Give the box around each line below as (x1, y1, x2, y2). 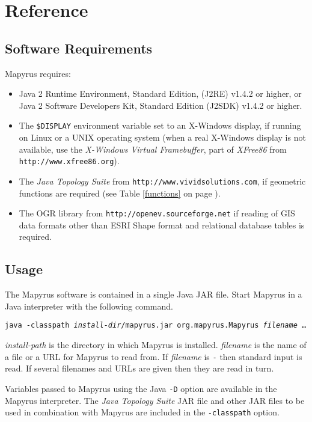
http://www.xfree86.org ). (19, 154, 120, 167)
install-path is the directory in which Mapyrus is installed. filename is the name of (5, 338, 307, 350)
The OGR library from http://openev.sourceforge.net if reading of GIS (19, 207, 295, 219)
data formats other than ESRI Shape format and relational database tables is (19, 218, 305, 231)
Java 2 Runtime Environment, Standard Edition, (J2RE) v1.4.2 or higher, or (19, 87, 302, 100)
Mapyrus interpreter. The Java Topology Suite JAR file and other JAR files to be (5, 394, 305, 406)
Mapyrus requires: (5, 67, 71, 79)
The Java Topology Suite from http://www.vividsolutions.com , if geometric (19, 174, 306, 187)
